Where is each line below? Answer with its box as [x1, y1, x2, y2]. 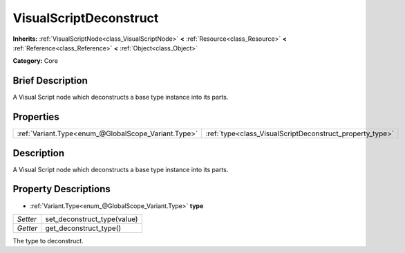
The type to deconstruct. [12, 236, 84, 245]
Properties [12, 111, 59, 123]
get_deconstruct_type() [45, 223, 122, 233]
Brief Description [12, 75, 88, 86]
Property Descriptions [12, 183, 111, 195]
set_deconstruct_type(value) [45, 214, 138, 224]
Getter [17, 223, 38, 233]
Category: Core [12, 57, 59, 65]
